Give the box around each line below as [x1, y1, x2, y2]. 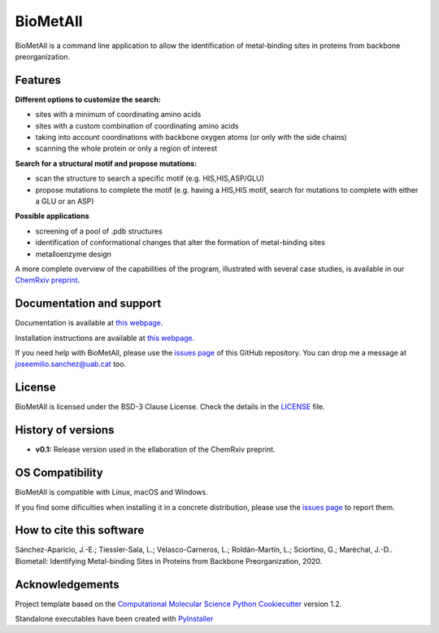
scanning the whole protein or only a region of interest [35, 143, 217, 154]
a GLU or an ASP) [35, 196, 94, 206]
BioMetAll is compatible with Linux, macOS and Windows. [15, 487, 209, 497]
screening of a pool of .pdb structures [35, 226, 163, 236]
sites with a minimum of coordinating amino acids [35, 110, 202, 120]
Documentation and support [15, 297, 162, 311]
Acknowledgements [15, 578, 120, 592]
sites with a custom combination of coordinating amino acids [35, 120, 239, 130]
